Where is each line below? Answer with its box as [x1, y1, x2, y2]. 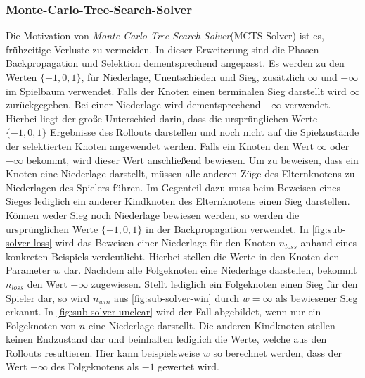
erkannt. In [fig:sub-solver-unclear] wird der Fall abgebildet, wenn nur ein [6, 304, 321, 319]
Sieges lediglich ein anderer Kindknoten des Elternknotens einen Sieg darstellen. [6, 194, 350, 208]
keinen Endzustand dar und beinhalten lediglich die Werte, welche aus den [6, 332, 327, 346]
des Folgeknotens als [51, 359, 139, 374]
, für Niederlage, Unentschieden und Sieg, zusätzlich [81, 70, 305, 84]
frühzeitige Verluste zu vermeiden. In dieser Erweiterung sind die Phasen [6, 42, 319, 56]
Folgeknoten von [6, 317, 77, 332]
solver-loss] [6, 235, 52, 250]
